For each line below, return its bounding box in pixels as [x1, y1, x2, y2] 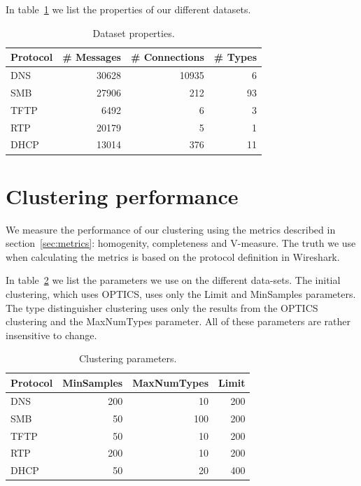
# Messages [62, 50, 121, 64]
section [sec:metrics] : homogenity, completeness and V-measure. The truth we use [6, 236, 356, 250]
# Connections [130, 50, 204, 64]
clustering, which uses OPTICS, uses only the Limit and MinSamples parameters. [6, 287, 356, 301]
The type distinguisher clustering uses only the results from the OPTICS [6, 300, 318, 315]
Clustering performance [6, 181, 239, 210]
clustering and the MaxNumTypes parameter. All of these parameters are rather [6, 314, 351, 329]
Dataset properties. [92, 25, 175, 40]
